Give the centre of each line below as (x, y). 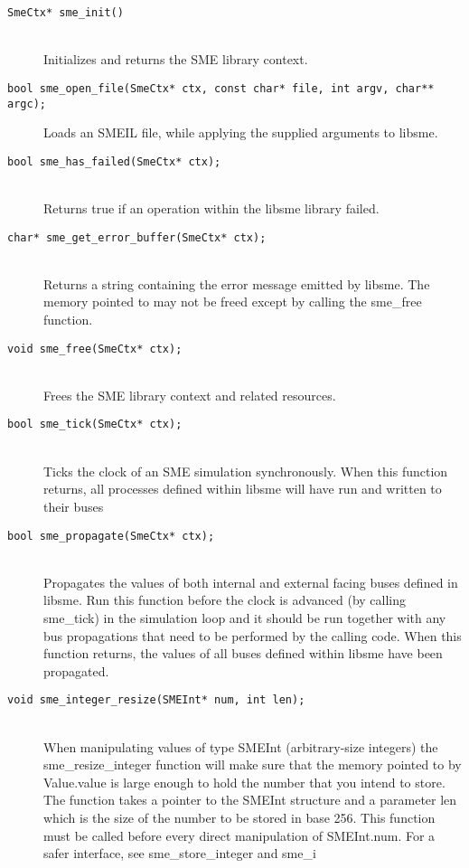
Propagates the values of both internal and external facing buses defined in (251, 582)
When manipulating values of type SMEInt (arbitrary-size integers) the (241, 746)
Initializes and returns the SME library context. (176, 59)
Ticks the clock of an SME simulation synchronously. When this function (246, 471)
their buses (74, 506)
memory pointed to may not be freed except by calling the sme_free (233, 302)
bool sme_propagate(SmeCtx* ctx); (111, 536)
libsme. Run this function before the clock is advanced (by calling (225, 600)
